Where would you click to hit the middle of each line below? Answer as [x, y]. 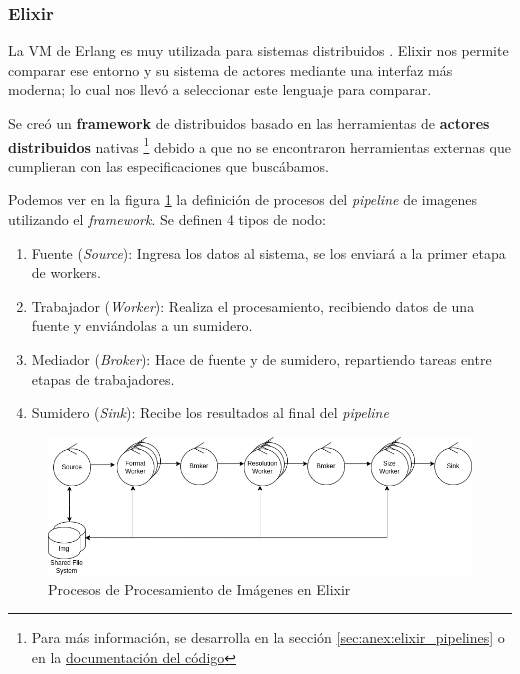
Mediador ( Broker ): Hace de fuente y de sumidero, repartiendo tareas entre [261, 359]
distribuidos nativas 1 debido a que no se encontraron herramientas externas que [259, 145]
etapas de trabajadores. [103, 378]
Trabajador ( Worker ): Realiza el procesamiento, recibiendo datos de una [253, 305]
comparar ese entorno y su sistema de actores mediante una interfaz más [230, 69]
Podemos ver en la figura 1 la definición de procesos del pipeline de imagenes [243, 199]
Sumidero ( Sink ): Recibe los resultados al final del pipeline [210, 412]
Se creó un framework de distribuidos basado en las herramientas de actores [249, 123]
